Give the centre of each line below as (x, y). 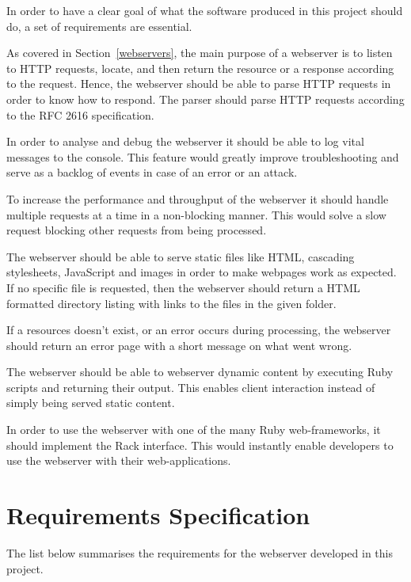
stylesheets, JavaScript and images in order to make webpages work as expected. (202, 272)
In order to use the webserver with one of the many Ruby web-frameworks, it (194, 430)
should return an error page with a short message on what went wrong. (179, 345)
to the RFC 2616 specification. (80, 114)
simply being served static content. (91, 403)
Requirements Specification (158, 515)
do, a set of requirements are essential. (99, 26)
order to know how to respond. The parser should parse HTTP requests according (205, 99)
